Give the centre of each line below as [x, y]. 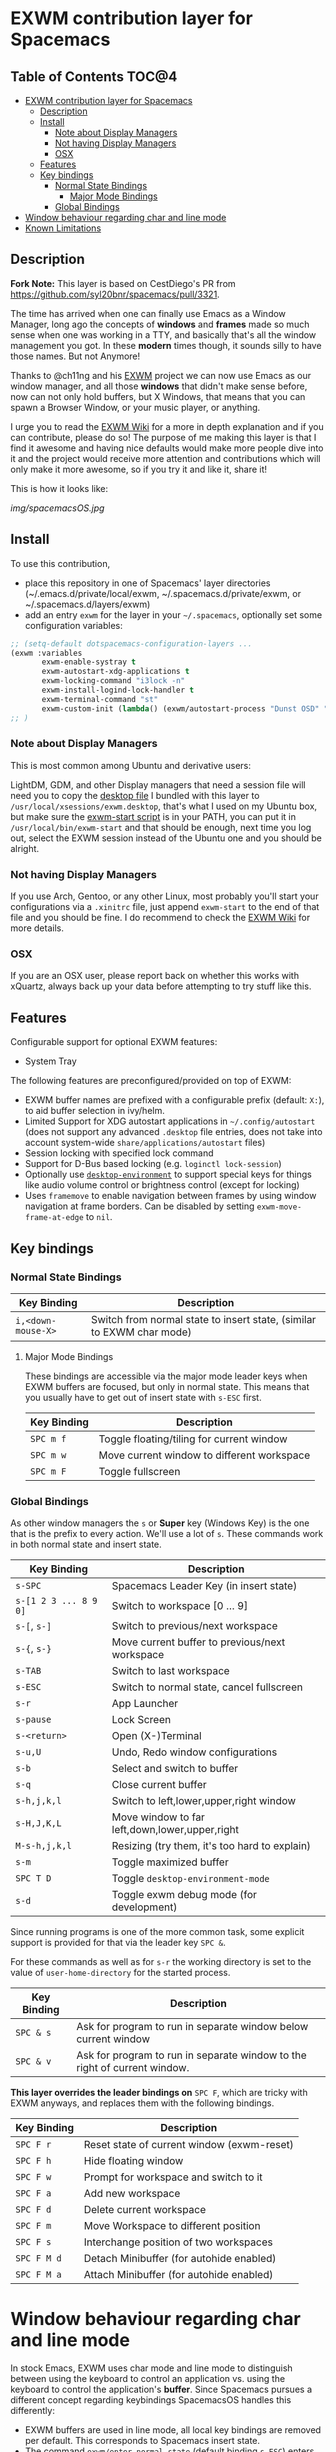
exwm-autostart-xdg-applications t [115, 672]
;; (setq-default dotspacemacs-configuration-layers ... [131, 643]
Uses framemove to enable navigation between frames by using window [170, 1196]
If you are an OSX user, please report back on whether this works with [155, 976]
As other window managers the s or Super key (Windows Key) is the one [160, 1523]
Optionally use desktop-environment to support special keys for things [168, 1174]
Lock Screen [141, 1720]
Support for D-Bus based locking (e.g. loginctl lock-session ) [153, 1164]
